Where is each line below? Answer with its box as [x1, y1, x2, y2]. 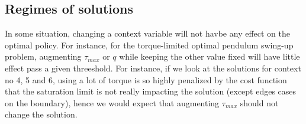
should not [240, 96, 279, 109]
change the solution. [5, 108, 78, 120]
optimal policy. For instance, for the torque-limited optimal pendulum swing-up [5, 38, 294, 51]
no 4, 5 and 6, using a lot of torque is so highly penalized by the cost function [5, 73, 287, 86]
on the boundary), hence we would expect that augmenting [5, 96, 220, 109]
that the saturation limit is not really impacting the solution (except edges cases [5, 85, 297, 97]
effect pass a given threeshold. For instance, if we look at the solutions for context [5, 61, 301, 74]
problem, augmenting [5, 50, 82, 63]
